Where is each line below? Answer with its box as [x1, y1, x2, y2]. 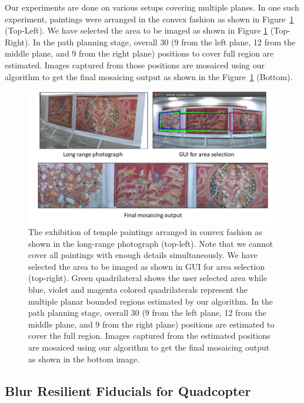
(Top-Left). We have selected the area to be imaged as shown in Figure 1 [5, 24, 268, 37]
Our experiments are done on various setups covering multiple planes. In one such [5, 1, 299, 13]
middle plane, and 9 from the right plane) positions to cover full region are [5, 47, 274, 60]
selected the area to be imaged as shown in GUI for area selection [28, 260, 265, 272]
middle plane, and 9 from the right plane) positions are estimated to [28, 318, 275, 330]
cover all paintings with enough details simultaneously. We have [28, 249, 258, 261]
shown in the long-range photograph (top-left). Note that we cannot [28, 237, 273, 249]
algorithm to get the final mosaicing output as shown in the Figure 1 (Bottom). [5, 70, 293, 82]
